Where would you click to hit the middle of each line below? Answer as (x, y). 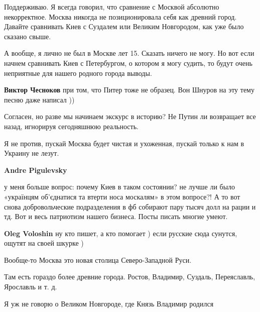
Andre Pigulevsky (36, 170)
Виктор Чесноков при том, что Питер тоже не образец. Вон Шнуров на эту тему (129, 90)
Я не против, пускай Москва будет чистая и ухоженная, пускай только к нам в (124, 143)
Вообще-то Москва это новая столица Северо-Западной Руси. (98, 259)
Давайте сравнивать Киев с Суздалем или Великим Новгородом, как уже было (124, 26)
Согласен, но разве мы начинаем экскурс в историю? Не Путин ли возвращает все (130, 116)
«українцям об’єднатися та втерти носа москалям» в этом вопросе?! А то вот (122, 196)
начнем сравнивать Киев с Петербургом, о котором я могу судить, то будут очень (128, 63)
